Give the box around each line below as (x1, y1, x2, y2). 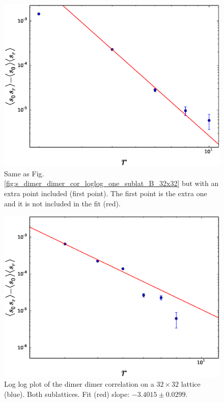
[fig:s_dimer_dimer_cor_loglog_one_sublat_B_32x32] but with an (4, 178, 219, 189)
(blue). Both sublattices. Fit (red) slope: (4, 388, 130, 399)
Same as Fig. (4, 168, 44, 178)
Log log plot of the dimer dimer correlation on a (4, 379, 154, 389)
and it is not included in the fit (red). (4, 198, 121, 208)
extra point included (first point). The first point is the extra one (4, 188, 207, 199)
